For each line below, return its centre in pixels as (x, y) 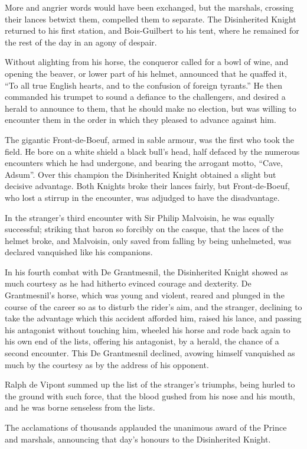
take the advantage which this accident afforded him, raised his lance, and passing (153, 318)
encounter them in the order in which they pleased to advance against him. (141, 120)
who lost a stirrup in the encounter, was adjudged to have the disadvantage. (142, 197)
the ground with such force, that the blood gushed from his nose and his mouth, (150, 396)
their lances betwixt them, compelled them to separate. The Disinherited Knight (151, 19)
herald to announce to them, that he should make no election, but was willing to (151, 108)
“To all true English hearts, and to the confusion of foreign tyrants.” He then (144, 85)
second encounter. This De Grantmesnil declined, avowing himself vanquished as (150, 353)
